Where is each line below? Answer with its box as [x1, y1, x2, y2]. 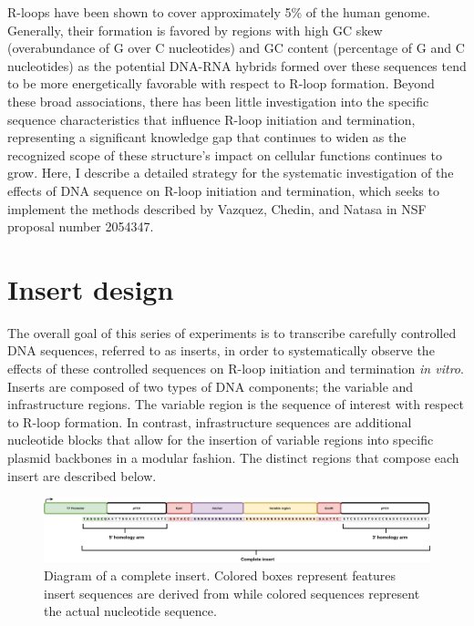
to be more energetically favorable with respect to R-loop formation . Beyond [7, 74, 435, 93]
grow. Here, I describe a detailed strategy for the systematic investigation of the [7, 163, 454, 182]
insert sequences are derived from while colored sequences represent [44, 583, 420, 602]
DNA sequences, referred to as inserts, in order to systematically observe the [7, 341, 435, 360]
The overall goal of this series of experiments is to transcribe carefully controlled [7, 323, 457, 342]
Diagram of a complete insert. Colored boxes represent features [44, 566, 397, 584]
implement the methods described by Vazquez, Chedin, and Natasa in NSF [7, 199, 427, 218]
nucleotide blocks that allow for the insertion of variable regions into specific [7, 430, 434, 449]
